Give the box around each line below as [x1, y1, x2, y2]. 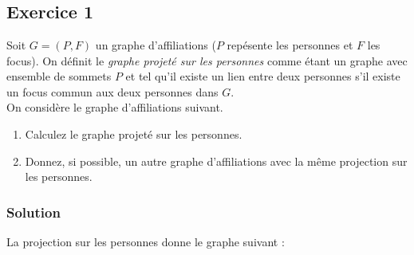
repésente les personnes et [227, 37, 353, 53]
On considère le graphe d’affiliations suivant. [6, 99, 223, 116]
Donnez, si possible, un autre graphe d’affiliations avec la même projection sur [25, 152, 408, 169]
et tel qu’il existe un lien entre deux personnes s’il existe [125, 68, 400, 84]
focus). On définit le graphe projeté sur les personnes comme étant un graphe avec [6, 52, 408, 69]
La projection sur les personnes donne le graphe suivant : [6, 233, 285, 249]
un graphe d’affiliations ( [95, 37, 216, 53]
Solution [6, 202, 61, 222]
